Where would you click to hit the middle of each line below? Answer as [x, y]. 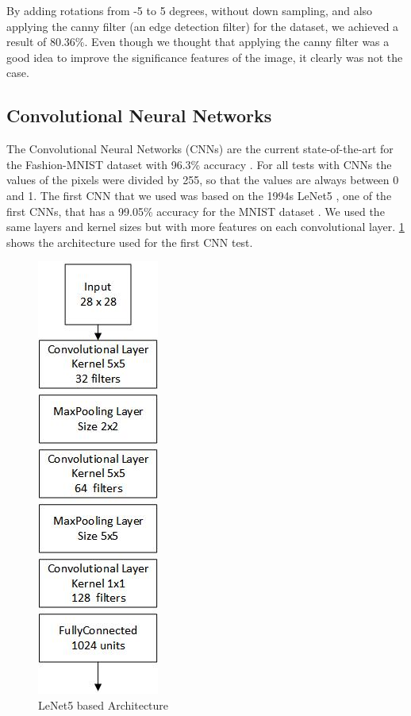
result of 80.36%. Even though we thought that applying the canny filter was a [198, 42]
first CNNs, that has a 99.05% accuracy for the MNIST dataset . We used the [196, 211]
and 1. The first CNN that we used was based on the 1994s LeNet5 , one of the [199, 195]
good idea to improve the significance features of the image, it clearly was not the [205, 57]
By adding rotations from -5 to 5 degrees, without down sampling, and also [190, 10]
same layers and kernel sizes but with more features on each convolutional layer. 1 [205, 227]
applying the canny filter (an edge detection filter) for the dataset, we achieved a [203, 26]
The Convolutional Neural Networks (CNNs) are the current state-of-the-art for [200, 149]
